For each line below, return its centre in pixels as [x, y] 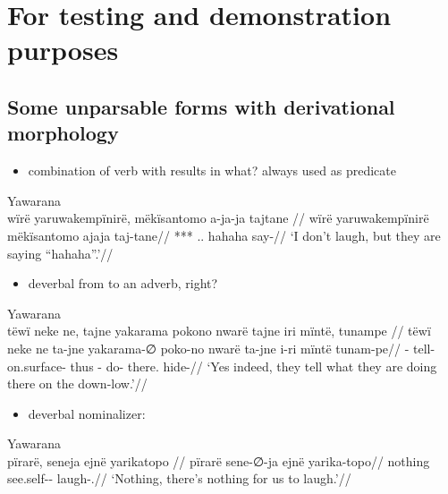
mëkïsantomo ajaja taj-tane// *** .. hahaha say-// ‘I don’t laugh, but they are [224, 235]
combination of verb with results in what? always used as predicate [212, 170]
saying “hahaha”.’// [60, 253]
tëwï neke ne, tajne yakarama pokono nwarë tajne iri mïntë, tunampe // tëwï [219, 331]
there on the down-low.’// [77, 383]
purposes [63, 50]
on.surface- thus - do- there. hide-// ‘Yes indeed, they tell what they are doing [222, 366]
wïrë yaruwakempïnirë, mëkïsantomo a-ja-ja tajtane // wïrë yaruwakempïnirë [218, 218]
